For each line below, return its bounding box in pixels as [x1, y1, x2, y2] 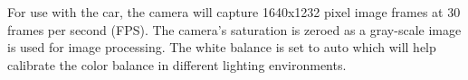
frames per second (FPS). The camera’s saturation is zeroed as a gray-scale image [7, 20, 462, 39]
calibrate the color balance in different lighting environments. [7, 55, 347, 74]
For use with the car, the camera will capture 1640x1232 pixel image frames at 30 [7, 3, 461, 21]
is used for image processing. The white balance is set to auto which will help [7, 38, 436, 57]
